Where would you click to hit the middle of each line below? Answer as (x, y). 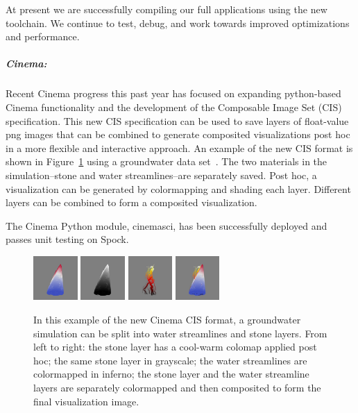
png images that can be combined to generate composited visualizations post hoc (178, 134)
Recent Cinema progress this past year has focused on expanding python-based (173, 93)
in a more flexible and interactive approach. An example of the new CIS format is (179, 147)
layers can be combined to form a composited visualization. (131, 202)
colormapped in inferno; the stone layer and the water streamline (171, 374)
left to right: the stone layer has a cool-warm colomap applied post (175, 347)
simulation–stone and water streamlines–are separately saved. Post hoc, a (161, 175)
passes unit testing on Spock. (67, 239)
